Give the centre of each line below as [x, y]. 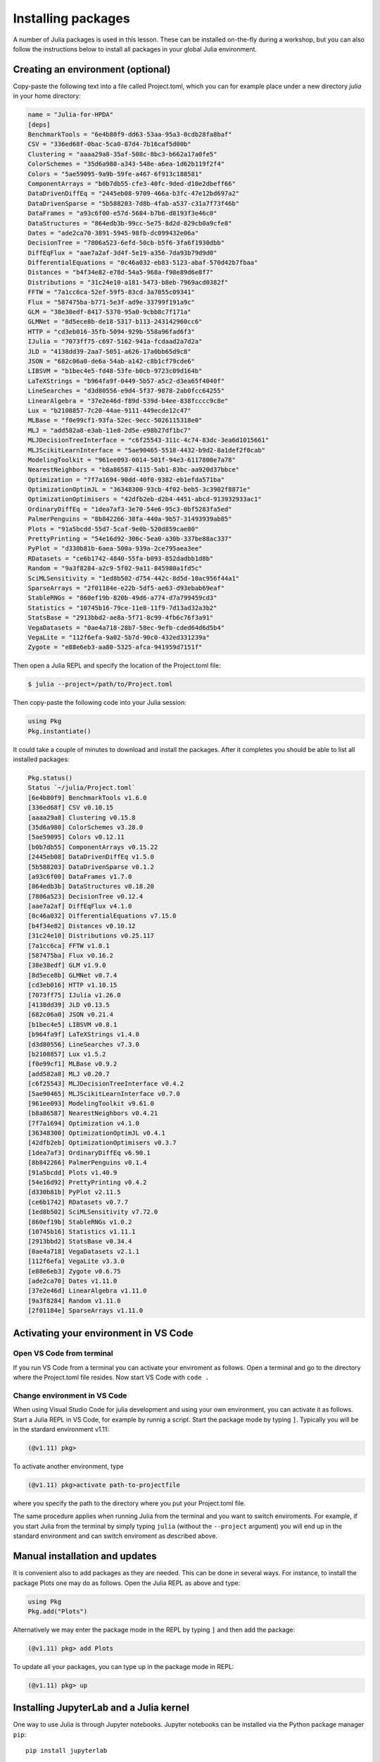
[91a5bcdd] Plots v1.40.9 [72, 1172]
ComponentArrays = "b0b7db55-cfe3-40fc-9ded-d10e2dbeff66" [132, 184]
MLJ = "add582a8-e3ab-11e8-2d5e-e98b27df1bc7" [109, 430]
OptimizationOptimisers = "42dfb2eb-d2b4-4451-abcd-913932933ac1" [145, 499]
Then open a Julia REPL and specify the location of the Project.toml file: [117, 665]
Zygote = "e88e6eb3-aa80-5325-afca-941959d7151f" [115, 647]
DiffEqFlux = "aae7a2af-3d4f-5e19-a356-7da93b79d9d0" [122, 253]
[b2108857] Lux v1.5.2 [67, 1054]
